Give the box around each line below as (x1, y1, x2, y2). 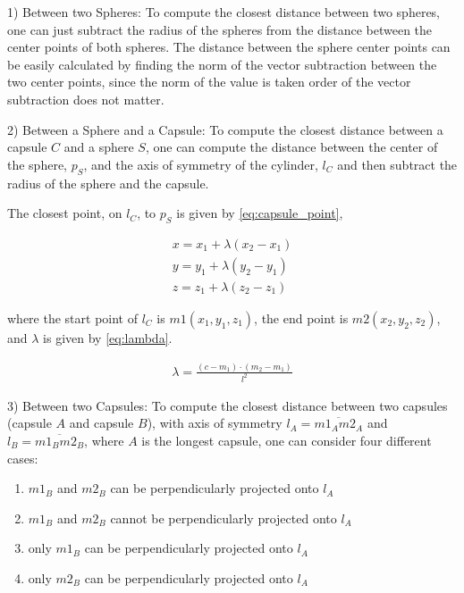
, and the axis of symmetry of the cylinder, (83, 155, 318, 173)
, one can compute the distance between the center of (145, 138, 438, 156)
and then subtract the (337, 155, 458, 173)
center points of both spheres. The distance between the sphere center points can (7, 38, 451, 56)
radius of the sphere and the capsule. (7, 173, 209, 192)
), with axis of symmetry (147, 413, 283, 432)
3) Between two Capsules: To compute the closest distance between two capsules (7, 396, 448, 414)
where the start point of (7, 309, 138, 328)
